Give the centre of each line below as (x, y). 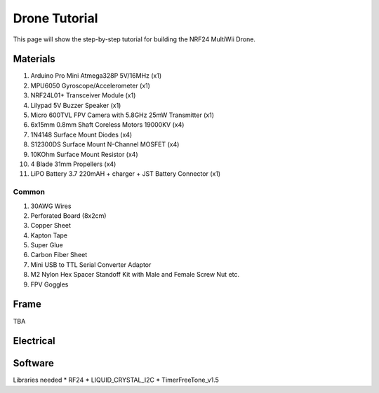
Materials (34, 59)
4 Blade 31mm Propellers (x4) (73, 164)
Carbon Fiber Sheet (59, 255)
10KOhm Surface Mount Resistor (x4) (84, 154)
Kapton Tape (49, 235)
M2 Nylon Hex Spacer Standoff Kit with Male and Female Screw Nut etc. (135, 275)
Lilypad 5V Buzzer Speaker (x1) (76, 105)
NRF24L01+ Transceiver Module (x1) (83, 95)
